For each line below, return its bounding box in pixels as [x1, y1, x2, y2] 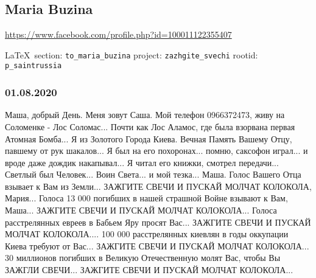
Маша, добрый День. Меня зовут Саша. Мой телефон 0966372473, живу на [5, 108, 285, 121]
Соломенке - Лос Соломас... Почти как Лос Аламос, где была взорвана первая [5, 120, 295, 133]
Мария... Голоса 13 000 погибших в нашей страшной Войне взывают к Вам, [5, 192, 288, 204]
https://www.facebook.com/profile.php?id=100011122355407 [5, 28, 232, 41]
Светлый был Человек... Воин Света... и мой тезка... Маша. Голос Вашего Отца [5, 168, 301, 181]
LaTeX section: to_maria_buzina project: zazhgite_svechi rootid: [5, 48, 258, 61]
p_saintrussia [5, 61, 62, 71]
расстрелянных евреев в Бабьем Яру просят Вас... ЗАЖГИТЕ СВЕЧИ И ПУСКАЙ [5, 215, 311, 228]
